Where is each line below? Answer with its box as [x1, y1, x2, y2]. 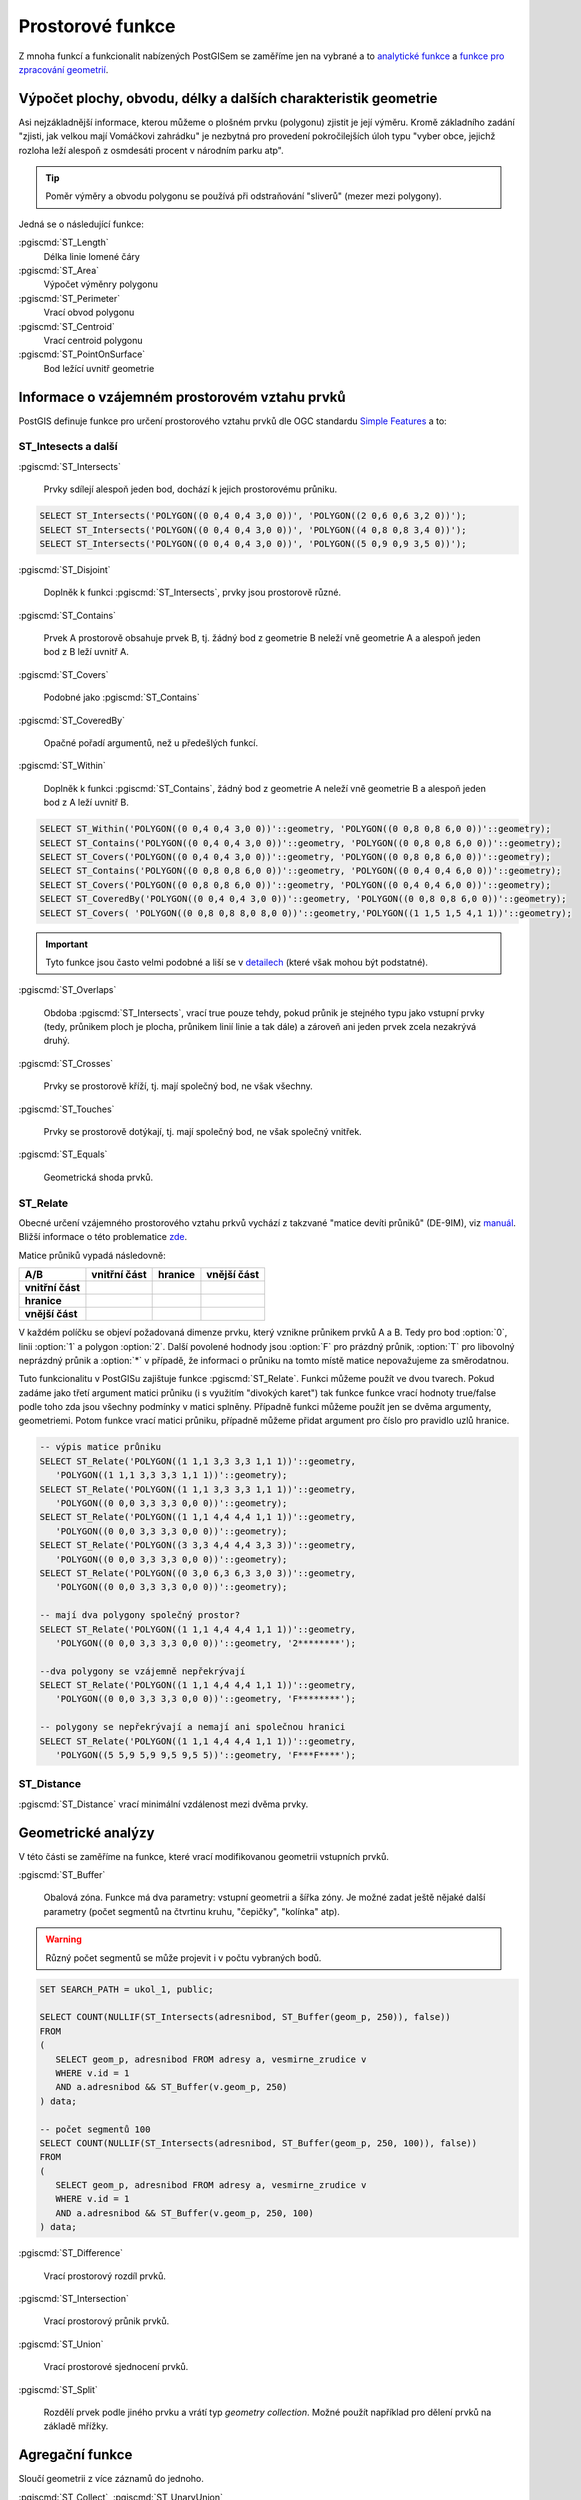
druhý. [43, 1035, 70, 1047]
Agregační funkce [18, 2446, 133, 2464]
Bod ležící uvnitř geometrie [43, 362, 155, 374]
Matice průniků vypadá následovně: [18, 1249, 167, 1261]
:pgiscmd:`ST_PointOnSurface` [18, 348, 146, 360]
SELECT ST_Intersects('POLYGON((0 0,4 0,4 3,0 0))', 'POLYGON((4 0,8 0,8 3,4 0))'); [39, 524, 467, 535]
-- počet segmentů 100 [39, 2123, 151, 2135]
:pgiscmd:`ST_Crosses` [18, 1057, 114, 1069]
